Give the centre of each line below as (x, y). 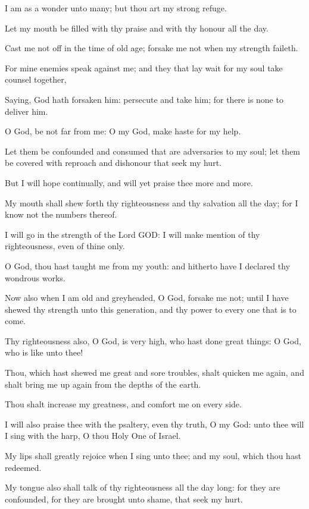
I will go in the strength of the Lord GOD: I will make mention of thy (132, 234)
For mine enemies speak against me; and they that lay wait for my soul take (144, 67)
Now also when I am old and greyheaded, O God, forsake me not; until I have (147, 298)
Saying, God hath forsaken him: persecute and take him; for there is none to (144, 99)
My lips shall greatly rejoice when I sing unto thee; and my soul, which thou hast (153, 456)
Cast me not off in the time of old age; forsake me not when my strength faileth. (152, 48)
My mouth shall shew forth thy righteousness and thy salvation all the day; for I (152, 202)
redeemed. (23, 467)
